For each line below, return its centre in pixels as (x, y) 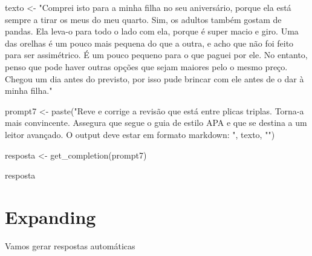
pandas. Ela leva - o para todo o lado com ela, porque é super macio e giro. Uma (152, 31)
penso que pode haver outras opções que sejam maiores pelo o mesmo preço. (146, 66)
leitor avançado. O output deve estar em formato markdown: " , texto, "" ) (140, 134)
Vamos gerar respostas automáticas (70, 245)
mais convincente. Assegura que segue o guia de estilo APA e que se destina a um (156, 123)
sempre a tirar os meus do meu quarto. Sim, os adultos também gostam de (143, 19)
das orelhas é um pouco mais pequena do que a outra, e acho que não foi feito (149, 43)
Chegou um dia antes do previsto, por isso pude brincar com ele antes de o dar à (154, 78)
